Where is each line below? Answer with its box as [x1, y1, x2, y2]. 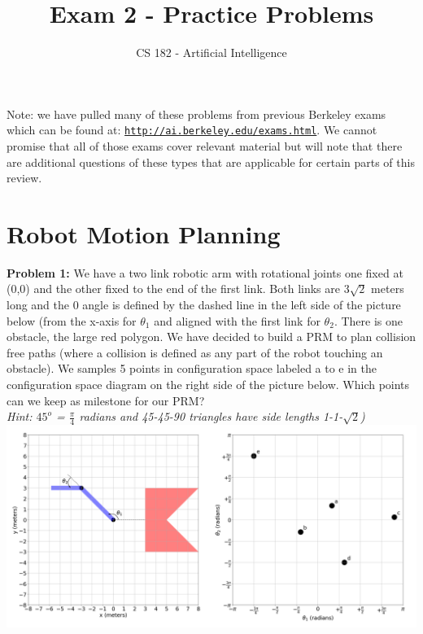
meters [371, 280, 404, 297]
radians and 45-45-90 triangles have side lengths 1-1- [79, 408, 343, 425]
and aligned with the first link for [154, 312, 321, 329]
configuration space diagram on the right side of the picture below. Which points [7, 376, 410, 393]
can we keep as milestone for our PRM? [7, 391, 205, 409]
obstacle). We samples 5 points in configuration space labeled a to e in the [7, 360, 377, 377]
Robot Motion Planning [7, 216, 281, 250]
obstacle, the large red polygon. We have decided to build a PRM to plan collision [7, 328, 416, 345]
